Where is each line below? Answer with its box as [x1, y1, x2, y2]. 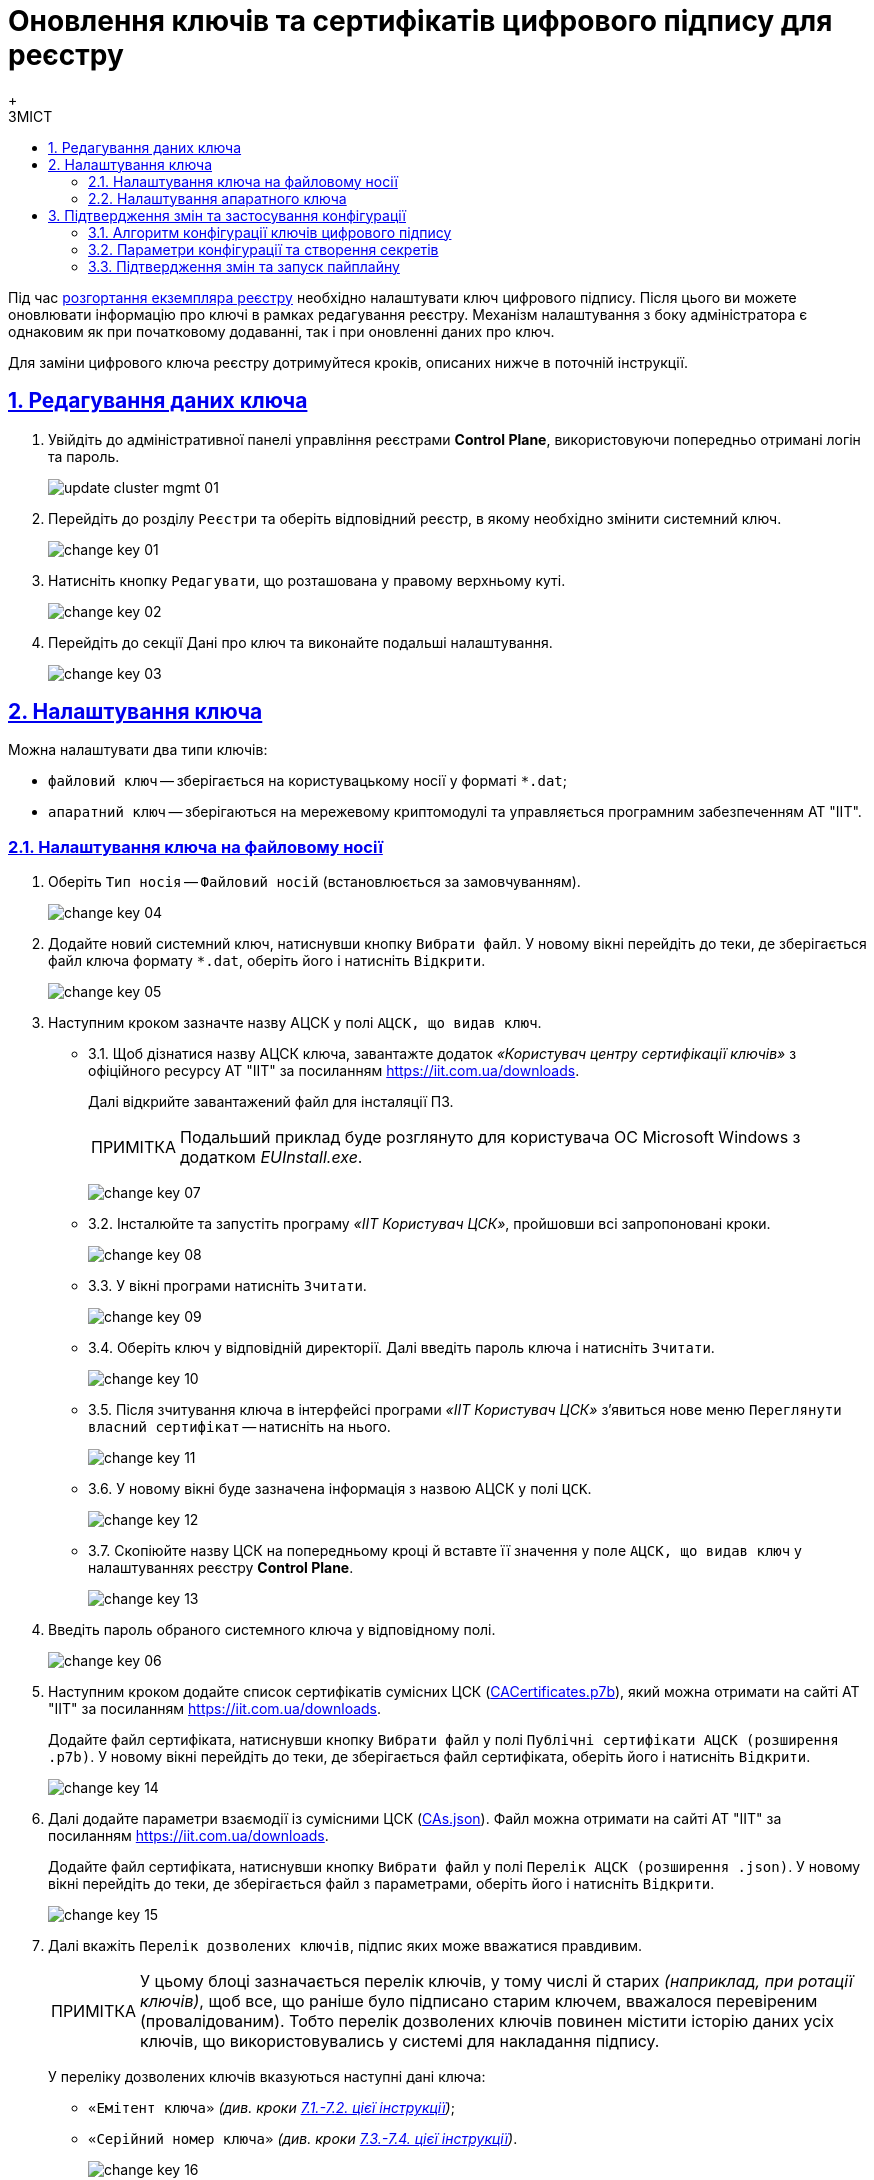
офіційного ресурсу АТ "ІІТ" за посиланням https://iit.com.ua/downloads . [88, 1062, 580, 1080]
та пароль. [48, 447, 120, 465]
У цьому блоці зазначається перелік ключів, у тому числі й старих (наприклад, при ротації [140, 1971, 853, 1992]
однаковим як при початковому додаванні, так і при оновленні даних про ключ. [8, 322, 555, 340]
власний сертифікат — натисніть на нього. [88, 1418, 391, 1436]
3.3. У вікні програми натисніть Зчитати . [88, 1277, 367, 1295]
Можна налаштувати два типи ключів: [8, 741, 268, 759]
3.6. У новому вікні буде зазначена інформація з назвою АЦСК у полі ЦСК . [88, 1480, 592, 1498]
